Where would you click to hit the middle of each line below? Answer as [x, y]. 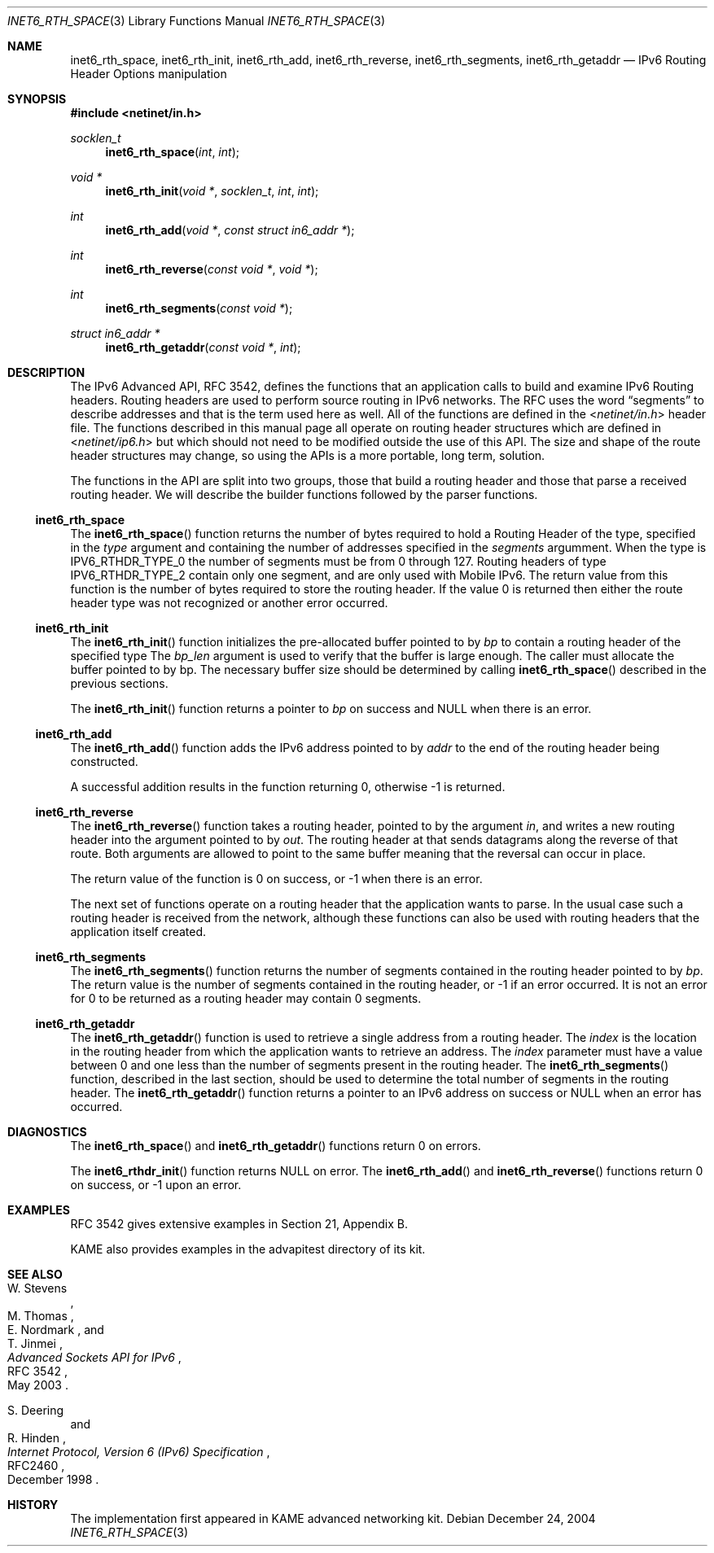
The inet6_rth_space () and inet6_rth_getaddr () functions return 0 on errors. [276, 1146]
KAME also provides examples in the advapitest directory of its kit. [248, 1249]
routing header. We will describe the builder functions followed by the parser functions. [304, 494]
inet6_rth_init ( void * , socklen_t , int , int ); [212, 191]
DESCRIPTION [46, 372]
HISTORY [33, 1505]
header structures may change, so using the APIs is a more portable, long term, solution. [308, 455]
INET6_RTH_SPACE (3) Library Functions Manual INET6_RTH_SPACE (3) [197, 21]
